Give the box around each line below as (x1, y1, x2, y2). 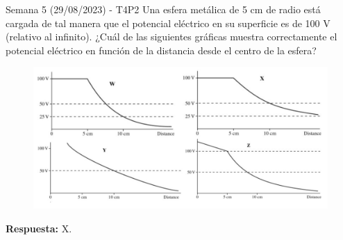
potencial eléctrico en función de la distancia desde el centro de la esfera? (6, 42, 317, 57)
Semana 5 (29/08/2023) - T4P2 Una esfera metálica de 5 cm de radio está (6, 2, 321, 16)
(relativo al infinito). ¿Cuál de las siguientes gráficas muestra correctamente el (6, 29, 337, 44)
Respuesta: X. (6, 221, 72, 235)
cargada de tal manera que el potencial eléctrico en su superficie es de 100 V (6, 15, 331, 30)
